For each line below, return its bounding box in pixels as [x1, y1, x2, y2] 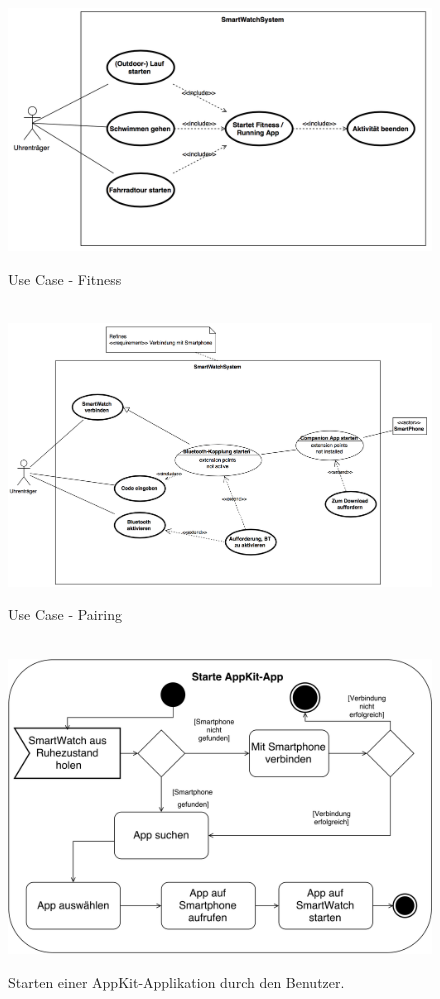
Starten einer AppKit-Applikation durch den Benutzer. [8, 971, 345, 992]
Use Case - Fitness [8, 268, 122, 289]
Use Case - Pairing [8, 604, 122, 625]
